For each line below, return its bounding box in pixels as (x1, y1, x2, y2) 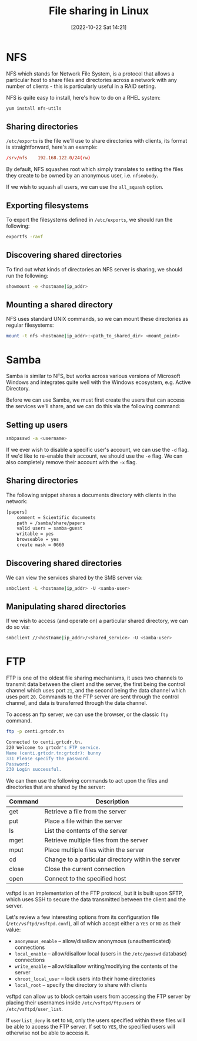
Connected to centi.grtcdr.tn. (6, 739, 83, 746)
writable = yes (16, 531, 54, 537)
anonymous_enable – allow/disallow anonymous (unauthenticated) (14, 938, 172, 945)
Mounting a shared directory (6, 300, 113, 310)
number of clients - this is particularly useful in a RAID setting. (6, 83, 156, 90)
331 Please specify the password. (6, 756, 91, 761)
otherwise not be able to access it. (6, 1029, 90, 1036)
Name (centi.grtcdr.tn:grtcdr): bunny (6, 750, 101, 756)
